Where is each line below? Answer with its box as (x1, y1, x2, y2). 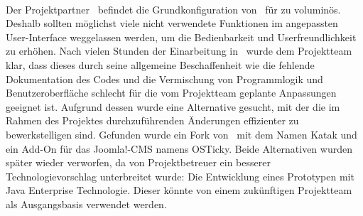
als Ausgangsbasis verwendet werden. (6, 196, 167, 211)
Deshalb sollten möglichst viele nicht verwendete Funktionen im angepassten (6, 16, 338, 31)
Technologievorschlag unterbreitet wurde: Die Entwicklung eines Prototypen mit (6, 168, 354, 183)
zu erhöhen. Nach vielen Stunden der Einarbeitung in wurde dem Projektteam (6, 43, 352, 58)
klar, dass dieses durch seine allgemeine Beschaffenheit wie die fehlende (6, 57, 315, 72)
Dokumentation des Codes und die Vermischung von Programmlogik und (6, 71, 323, 86)
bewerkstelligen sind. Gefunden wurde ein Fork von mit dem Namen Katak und (6, 126, 357, 141)
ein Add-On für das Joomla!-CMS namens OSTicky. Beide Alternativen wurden (6, 141, 352, 156)
